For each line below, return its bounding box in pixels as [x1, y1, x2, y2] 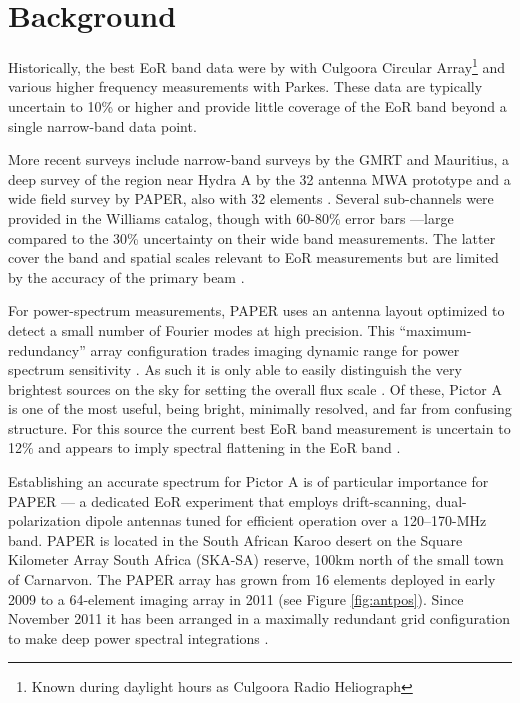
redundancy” [8, 339, 86, 360]
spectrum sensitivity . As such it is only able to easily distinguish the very [8, 359, 462, 380]
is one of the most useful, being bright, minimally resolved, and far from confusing [8, 398, 512, 419]
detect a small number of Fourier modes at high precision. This [8, 319, 395, 340]
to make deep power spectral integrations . [8, 627, 269, 648]
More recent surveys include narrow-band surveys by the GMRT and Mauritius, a [8, 149, 510, 170]
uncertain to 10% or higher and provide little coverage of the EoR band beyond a [8, 95, 507, 116]
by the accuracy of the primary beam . [8, 266, 245, 287]
